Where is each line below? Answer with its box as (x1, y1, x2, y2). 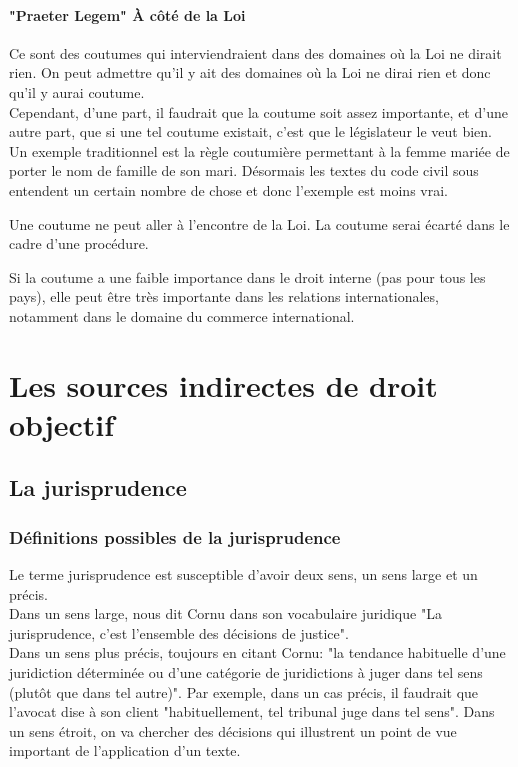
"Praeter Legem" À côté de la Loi (9, 4, 246, 25)
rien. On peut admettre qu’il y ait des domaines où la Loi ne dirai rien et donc (9, 62, 491, 83)
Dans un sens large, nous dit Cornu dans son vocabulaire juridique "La (9, 603, 442, 624)
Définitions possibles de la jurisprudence (9, 524, 341, 549)
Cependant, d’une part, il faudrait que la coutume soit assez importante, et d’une (9, 101, 508, 122)
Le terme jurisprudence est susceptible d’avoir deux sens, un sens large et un (9, 564, 478, 585)
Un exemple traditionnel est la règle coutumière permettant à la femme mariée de (9, 140, 510, 161)
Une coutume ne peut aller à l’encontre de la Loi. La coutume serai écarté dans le (9, 213, 510, 234)
